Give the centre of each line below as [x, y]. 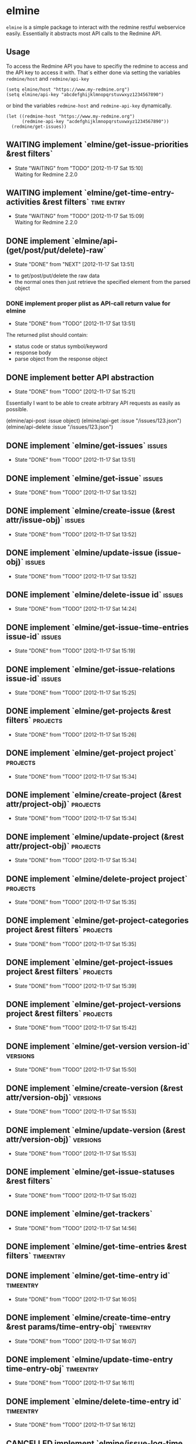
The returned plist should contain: [47, 335]
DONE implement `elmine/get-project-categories [97, 921]
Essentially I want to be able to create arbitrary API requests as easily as [93, 403]
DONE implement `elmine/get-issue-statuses [90, 1172]
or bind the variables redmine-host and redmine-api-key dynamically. [89, 105]
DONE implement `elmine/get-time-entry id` [88, 1276]
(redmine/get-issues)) [39, 127]
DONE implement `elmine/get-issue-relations [91, 669]
